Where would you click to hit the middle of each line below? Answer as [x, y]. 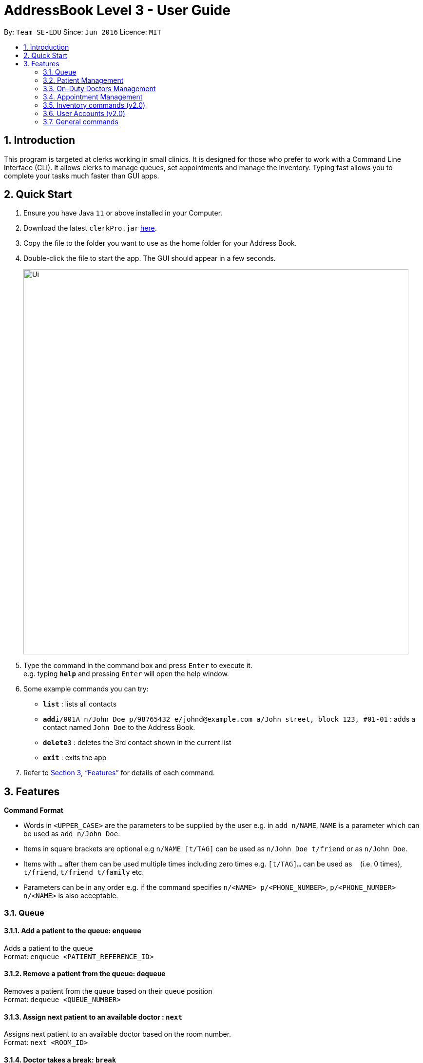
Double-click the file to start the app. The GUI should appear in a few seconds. [150, 258]
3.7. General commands [81, 121]
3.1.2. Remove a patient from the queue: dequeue [85, 974]
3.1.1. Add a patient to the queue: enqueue [73, 931]
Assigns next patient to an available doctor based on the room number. [118, 1034]
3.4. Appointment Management [93, 97]
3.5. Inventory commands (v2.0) [94, 105]
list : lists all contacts [80, 704]
